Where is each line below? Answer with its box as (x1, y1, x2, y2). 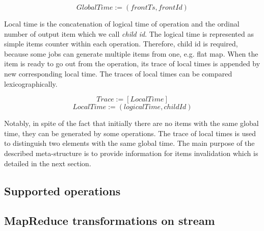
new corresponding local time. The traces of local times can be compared (4, 68, 232, 79)
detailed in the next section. (4, 158, 91, 168)
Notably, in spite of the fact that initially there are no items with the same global (4, 118, 259, 129)
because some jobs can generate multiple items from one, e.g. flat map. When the (4, 48, 258, 59)
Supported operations (4, 183, 121, 198)
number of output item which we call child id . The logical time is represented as (4, 28, 254, 39)
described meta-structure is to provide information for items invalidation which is (4, 147, 258, 158)
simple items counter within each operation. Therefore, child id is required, (4, 38, 238, 49)
